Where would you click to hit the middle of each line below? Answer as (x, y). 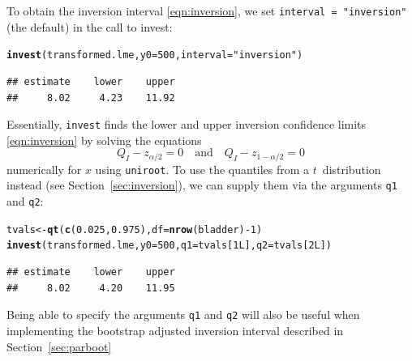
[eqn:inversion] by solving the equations (104, 140)
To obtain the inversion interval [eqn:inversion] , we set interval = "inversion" (207, 11)
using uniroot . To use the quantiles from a (202, 169)
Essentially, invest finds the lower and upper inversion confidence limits (187, 124)
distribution (352, 169)
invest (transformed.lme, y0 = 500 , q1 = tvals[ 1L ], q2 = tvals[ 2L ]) (170, 246)
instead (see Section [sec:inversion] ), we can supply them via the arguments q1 (202, 185)
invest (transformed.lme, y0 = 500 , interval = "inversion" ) (155, 55)
